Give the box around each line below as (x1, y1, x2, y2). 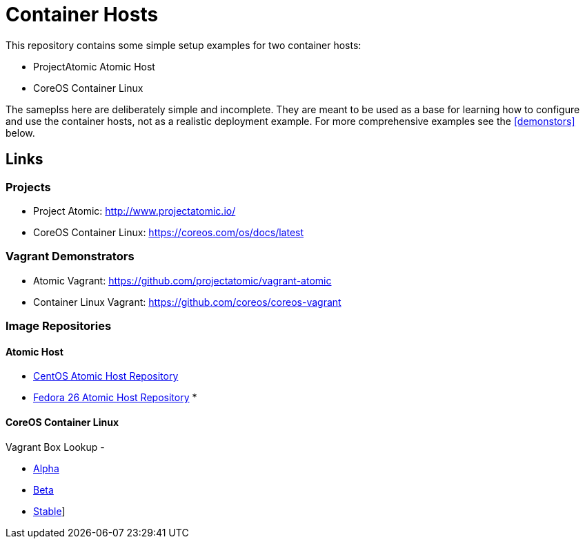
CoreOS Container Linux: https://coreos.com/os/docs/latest (33, 226, 304, 238)
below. (6, 126, 35, 139)
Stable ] (33, 505, 66, 517)
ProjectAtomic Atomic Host (33, 60, 155, 72)
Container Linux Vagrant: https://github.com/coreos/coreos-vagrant (33, 295, 341, 308)
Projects (6, 179, 51, 194)
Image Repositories (6, 319, 112, 333)
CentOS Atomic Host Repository (33, 370, 179, 382)
